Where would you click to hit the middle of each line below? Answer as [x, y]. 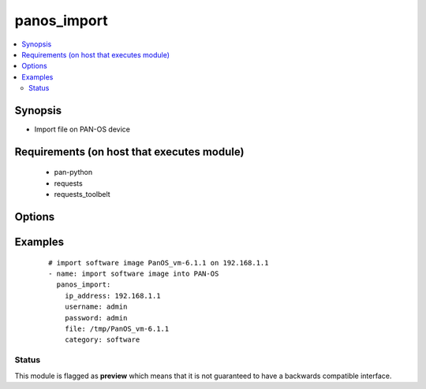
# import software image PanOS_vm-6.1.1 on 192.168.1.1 [159, 263]
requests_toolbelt [82, 194]
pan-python [73, 172]
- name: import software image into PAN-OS [134, 274]
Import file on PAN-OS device [82, 129]
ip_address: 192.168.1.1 [112, 296]
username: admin [96, 307]
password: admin [96, 318]
